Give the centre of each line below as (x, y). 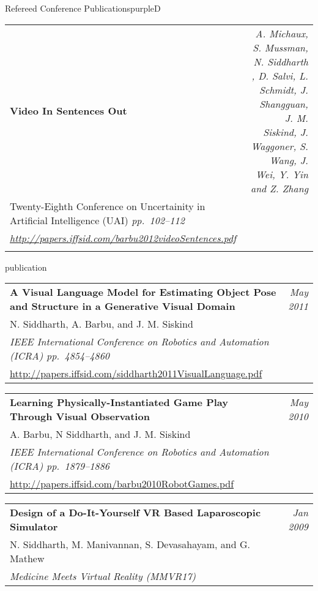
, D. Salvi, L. (280, 75)
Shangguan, (284, 104)
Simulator (34, 527)
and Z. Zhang (279, 188)
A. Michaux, (282, 33)
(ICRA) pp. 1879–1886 (60, 466)
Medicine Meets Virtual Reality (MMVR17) (103, 576)
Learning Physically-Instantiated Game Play (119, 402)
